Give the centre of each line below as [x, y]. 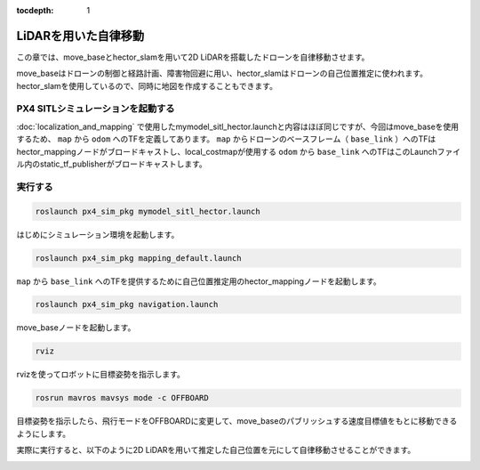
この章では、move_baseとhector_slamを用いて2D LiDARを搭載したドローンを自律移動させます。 [193, 57]
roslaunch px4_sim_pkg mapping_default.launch [138, 258]
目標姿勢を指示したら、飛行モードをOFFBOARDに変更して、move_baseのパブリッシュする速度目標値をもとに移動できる [237, 421]
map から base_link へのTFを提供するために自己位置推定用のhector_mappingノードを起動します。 [199, 281]
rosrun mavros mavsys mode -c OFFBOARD [122, 398]
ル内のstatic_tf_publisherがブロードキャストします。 [112, 164]
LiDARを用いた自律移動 [80, 36]
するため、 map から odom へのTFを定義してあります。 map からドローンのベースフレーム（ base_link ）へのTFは [226, 139]
